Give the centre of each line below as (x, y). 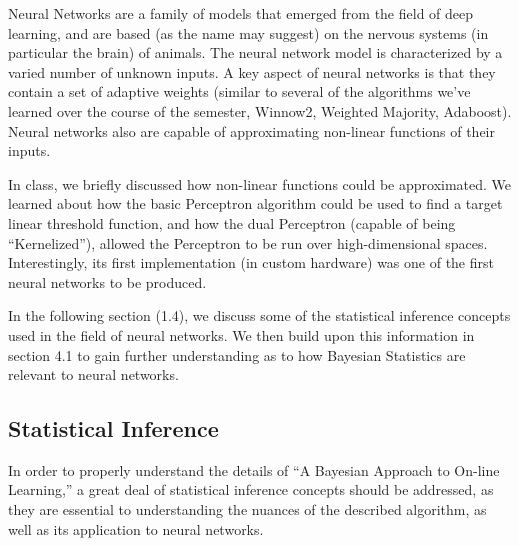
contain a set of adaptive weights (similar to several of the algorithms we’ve (239, 91)
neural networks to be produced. (107, 281)
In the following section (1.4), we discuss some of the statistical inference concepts (259, 315)
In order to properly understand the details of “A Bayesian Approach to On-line (254, 469)
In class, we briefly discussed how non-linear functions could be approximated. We (260, 183)
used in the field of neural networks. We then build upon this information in (241, 334)
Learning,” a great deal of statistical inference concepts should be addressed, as (251, 489)
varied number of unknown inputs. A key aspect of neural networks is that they (252, 71)
